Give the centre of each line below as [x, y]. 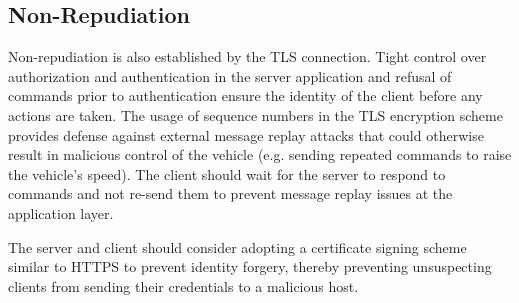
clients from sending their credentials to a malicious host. [183, 285]
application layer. [61, 212]
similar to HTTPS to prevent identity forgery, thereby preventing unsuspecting [250, 266]
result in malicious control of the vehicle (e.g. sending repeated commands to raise [260, 154]
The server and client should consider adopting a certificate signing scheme [237, 246]
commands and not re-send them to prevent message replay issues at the [230, 193]
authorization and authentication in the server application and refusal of [230, 75]
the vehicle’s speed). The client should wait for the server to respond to [227, 173]
